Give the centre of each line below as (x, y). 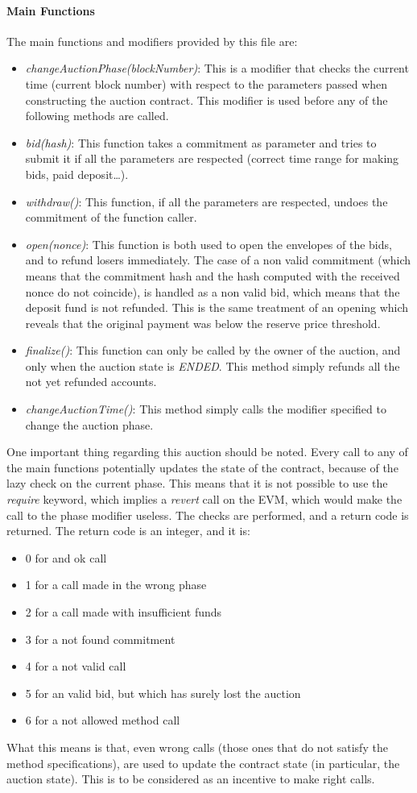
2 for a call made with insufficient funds (124, 612)
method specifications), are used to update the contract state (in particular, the (203, 763)
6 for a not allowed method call (103, 720)
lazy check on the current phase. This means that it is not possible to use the (197, 483)
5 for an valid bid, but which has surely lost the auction (163, 693)
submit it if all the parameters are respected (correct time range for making (212, 158)
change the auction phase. (89, 424)
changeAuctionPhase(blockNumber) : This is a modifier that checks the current (217, 68)
